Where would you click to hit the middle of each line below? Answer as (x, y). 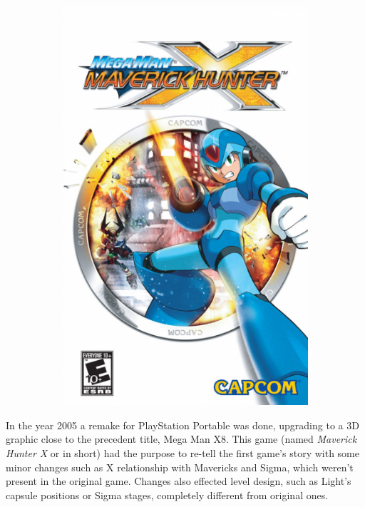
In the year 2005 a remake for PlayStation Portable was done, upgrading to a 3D (182, 425)
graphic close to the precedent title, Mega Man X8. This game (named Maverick (181, 439)
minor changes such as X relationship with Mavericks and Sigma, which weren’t (180, 467)
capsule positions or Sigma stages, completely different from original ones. (167, 495)
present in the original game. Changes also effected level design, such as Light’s (179, 481)
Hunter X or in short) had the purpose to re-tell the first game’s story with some (182, 452)
